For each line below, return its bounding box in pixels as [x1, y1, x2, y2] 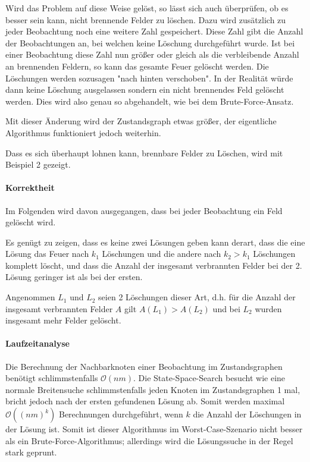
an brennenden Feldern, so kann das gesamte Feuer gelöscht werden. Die [5, 59, 269, 72]
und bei [212, 302, 240, 315]
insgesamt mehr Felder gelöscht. [5, 314, 121, 326]
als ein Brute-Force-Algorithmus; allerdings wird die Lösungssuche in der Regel [5, 434, 293, 447]
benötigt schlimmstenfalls [5, 372, 98, 384]
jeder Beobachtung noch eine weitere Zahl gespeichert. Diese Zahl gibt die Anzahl [5, 25, 303, 37]
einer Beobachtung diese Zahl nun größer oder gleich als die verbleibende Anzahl [5, 48, 299, 61]
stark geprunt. [5, 446, 57, 458]
